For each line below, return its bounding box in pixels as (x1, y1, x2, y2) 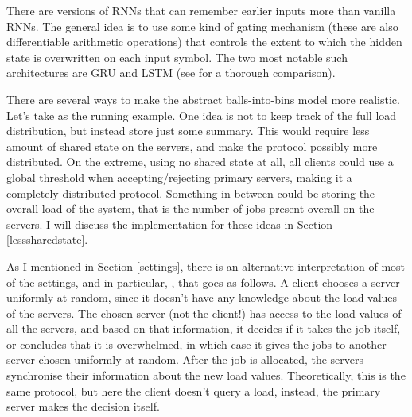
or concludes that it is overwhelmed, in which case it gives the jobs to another (6, 335, 387, 352)
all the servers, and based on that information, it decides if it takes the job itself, (6, 320, 401, 337)
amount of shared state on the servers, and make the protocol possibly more (6, 137, 378, 154)
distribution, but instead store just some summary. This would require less (6, 122, 370, 139)
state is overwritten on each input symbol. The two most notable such (6, 48, 348, 65)
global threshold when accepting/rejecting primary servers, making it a (6, 168, 352, 185)
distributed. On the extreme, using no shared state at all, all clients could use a (6, 153, 394, 170)
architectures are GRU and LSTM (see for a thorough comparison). (6, 64, 336, 81)
